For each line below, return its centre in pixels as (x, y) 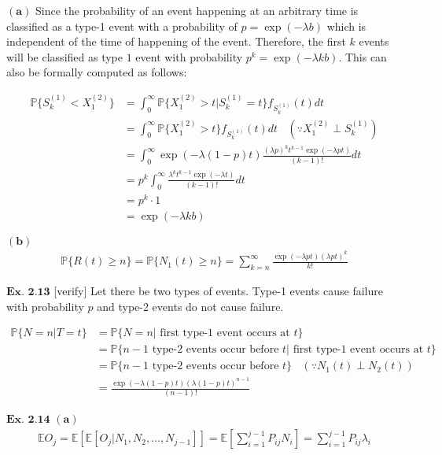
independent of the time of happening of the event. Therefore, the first (176, 41)
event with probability (189, 56)
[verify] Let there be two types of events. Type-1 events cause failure (218, 290)
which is (346, 26)
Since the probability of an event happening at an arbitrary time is (197, 10)
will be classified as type (64, 56)
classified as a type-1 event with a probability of (122, 26)
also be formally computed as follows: (97, 72)
